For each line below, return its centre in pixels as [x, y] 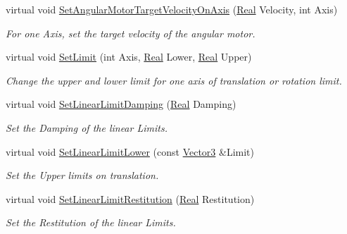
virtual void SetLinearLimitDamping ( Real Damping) [121, 104]
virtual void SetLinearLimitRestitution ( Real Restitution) [130, 198]
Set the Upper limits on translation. [82, 175]
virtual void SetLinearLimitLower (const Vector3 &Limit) [130, 151]
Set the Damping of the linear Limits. [87, 127]
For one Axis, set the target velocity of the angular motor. [131, 33]
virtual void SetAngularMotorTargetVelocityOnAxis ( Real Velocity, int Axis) [172, 9]
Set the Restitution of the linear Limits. [91, 222]
